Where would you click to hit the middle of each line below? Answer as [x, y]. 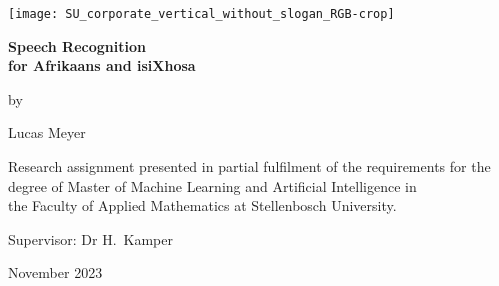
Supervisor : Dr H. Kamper [90, 238]
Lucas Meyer [47, 132]
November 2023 [55, 272]
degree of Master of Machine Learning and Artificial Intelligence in [212, 185]
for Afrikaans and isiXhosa [102, 65]
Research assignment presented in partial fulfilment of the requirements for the [249, 166]
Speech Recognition [77, 45]
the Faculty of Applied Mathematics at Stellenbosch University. [202, 205]
